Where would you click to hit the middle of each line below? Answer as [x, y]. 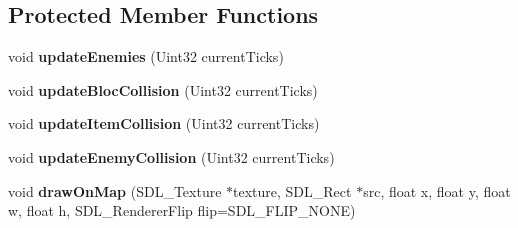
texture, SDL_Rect [292, 190]
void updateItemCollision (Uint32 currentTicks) [164, 123]
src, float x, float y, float [437, 190]
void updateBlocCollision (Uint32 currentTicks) [163, 89]
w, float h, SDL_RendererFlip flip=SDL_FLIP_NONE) [182, 210]
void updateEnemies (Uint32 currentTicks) [146, 56]
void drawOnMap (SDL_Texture [115, 190]
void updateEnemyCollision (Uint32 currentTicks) [171, 156]
